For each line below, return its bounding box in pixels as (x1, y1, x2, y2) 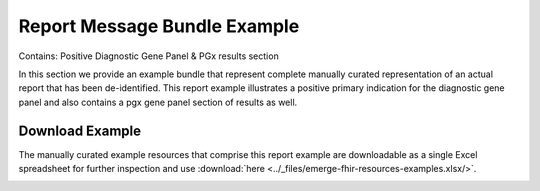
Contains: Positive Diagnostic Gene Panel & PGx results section (18, 50, 279, 62)
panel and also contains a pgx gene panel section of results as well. (18, 96, 298, 108)
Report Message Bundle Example (18, 15, 300, 37)
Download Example (18, 122, 142, 139)
